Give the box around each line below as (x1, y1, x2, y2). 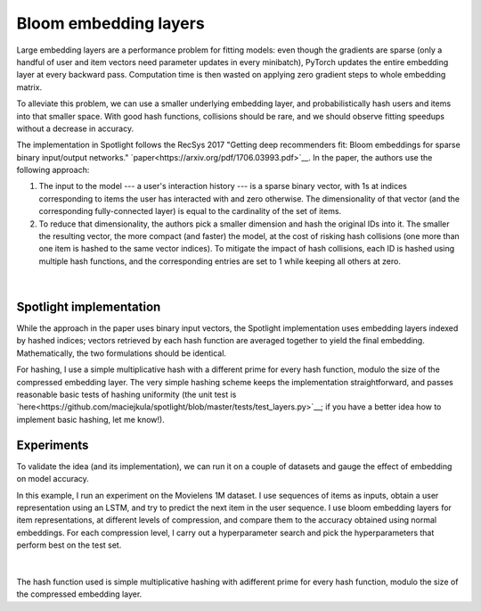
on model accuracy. (16, 474, 89, 484)
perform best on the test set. (16, 540, 122, 550)
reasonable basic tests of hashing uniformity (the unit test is (16, 389, 237, 400)
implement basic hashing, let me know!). (16, 414, 165, 425)
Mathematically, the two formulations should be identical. (16, 348, 227, 359)
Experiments (16, 437, 89, 452)
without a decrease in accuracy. (16, 123, 134, 134)
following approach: (16, 165, 90, 176)
